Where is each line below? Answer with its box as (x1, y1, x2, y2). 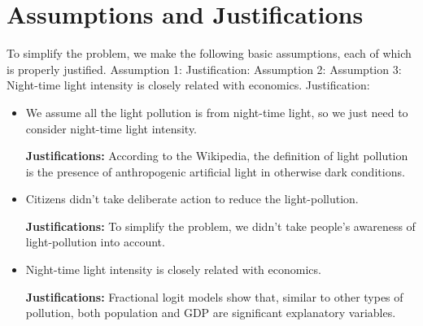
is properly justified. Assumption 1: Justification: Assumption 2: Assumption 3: (7, 60, 402, 77)
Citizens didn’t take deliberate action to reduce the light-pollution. (25, 190, 359, 207)
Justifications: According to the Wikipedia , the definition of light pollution (25, 147, 408, 164)
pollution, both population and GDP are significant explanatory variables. (25, 304, 396, 321)
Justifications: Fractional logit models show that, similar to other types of (25, 288, 403, 305)
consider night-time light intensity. (25, 120, 198, 137)
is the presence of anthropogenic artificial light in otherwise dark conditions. (25, 163, 405, 180)
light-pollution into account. (25, 233, 165, 250)
